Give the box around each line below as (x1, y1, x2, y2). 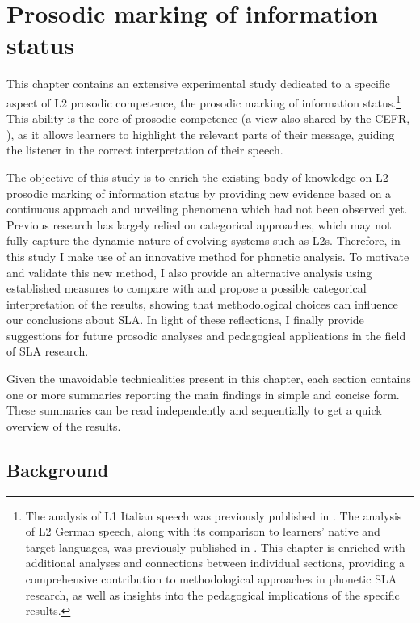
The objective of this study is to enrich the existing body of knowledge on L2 (6, 168, 388, 185)
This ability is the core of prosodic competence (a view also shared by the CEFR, (6, 110, 410, 127)
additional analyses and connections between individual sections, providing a (25, 554, 405, 571)
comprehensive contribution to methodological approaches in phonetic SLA (25, 570, 397, 587)
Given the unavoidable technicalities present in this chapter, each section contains (6, 370, 411, 387)
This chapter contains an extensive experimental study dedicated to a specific (6, 75, 390, 92)
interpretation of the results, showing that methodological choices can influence (6, 295, 398, 312)
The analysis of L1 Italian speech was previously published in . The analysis (25, 507, 402, 524)
